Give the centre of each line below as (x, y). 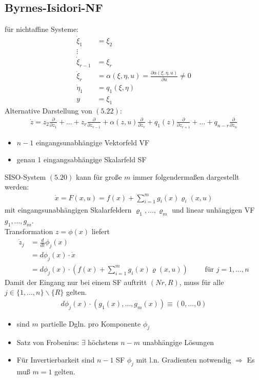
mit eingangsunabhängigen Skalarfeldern (68, 210)
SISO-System (25, 176)
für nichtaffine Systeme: (42, 29)
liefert (101, 231)
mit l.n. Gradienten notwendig (184, 359)
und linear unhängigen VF (213, 210)
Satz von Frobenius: (48, 342)
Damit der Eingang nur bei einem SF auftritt (76, 282)
